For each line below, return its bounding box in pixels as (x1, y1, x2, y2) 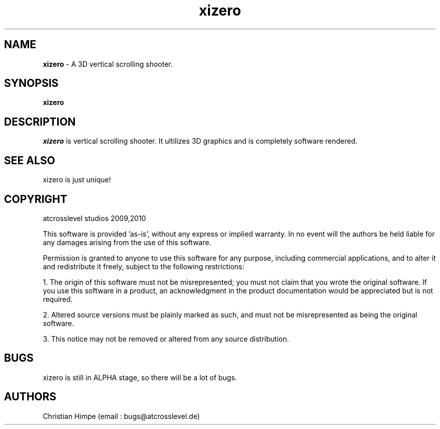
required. (43, 294, 73, 303)
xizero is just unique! (43, 175, 111, 184)
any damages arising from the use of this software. (43, 238, 211, 247)
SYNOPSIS (4, 77, 59, 90)
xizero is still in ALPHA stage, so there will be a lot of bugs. (43, 373, 237, 382)
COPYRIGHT (4, 192, 67, 205)
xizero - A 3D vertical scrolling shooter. (43, 59, 173, 68)
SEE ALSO (4, 154, 55, 167)
